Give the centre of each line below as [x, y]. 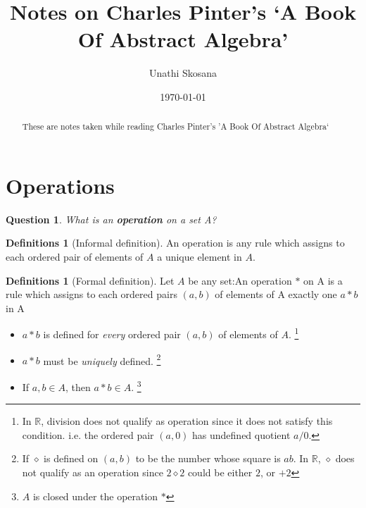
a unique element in [200, 257]
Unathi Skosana [183, 73]
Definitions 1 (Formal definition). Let [90, 280]
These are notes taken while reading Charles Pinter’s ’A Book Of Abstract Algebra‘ [176, 126]
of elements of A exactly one [276, 294]
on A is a [323, 280]
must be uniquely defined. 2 [102, 359]
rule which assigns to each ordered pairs [91, 294]
